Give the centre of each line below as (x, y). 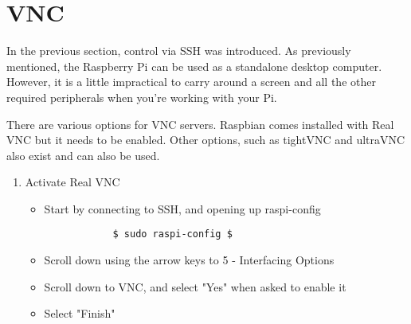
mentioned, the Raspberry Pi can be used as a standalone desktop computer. (194, 66)
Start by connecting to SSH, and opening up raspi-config (182, 208)
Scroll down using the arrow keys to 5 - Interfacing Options (189, 260)
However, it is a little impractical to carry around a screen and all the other (191, 82)
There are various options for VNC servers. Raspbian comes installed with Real (200, 124)
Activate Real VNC (72, 182)
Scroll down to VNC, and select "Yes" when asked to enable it (195, 286)
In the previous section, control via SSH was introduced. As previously (179, 51)
